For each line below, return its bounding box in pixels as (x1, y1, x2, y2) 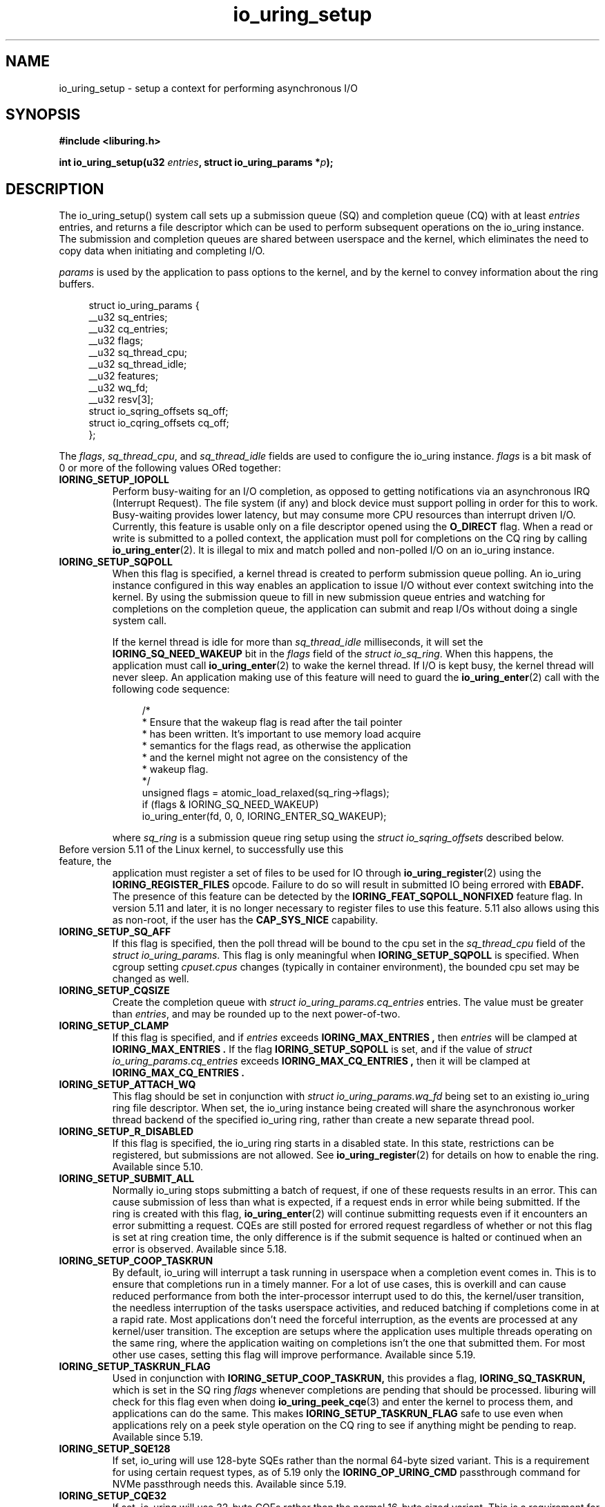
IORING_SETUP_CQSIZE (59, 984, 170, 997)
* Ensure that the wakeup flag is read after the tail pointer (142, 716, 403, 729)
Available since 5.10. (112, 1161, 203, 1173)
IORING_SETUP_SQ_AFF (59, 926, 171, 938)
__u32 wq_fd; (88, 382, 148, 394)
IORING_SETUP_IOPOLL (59, 474, 169, 486)
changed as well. (112, 973, 189, 985)
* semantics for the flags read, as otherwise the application (142, 740, 412, 752)
